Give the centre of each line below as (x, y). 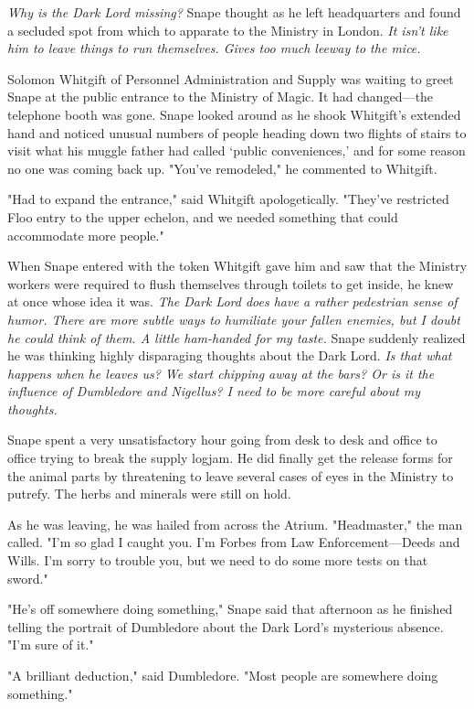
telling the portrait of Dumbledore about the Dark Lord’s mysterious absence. (226, 626)
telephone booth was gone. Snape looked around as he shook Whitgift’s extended (234, 114)
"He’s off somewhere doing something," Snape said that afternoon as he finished (230, 609)
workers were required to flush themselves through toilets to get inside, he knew (231, 283)
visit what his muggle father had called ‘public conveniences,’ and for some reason (237, 150)
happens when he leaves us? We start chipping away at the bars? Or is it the (221, 373)
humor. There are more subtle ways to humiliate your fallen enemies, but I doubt (234, 319)
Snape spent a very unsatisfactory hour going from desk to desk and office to (222, 440)
